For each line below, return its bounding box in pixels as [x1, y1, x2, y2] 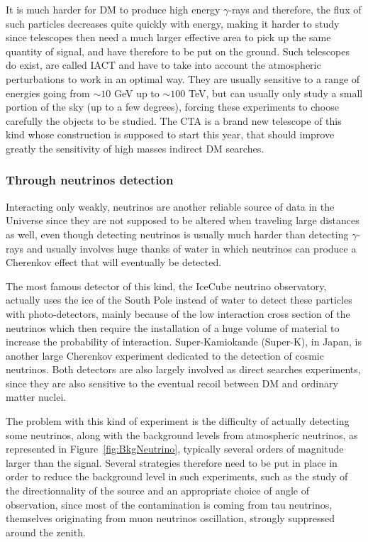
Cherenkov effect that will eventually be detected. [6, 255, 222, 270]
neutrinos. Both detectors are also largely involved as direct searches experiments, [6, 362, 361, 377]
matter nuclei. [6, 389, 67, 404]
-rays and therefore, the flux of [228, 2, 362, 16]
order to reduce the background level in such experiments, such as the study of [6, 469, 348, 484]
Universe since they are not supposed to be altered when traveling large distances [6, 213, 359, 228]
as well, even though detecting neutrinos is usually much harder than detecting [6, 226, 349, 241]
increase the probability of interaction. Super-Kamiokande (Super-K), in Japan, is [6, 334, 362, 349]
